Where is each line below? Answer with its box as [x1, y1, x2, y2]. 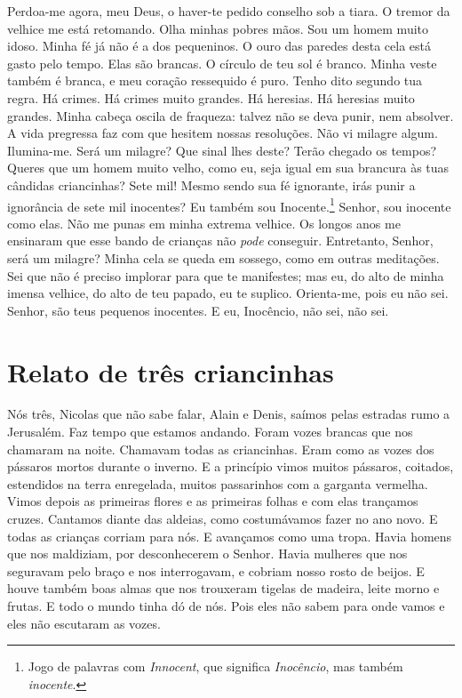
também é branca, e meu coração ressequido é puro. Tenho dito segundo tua [7, 71, 423, 90]
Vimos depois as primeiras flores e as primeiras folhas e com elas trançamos [7, 492, 418, 510]
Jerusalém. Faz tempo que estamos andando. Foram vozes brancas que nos [7, 422, 413, 441]
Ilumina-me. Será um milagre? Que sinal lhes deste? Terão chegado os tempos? [7, 140, 437, 159]
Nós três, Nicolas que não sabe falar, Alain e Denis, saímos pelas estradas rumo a [7, 405, 450, 423]
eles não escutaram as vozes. [7, 614, 161, 632]
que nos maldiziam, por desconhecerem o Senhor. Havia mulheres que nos [7, 544, 408, 563]
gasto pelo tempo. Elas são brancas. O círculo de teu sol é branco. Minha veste [7, 53, 437, 72]
